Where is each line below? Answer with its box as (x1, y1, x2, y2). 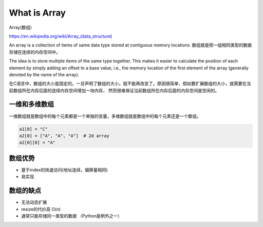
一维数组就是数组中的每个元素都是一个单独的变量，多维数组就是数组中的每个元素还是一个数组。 (9, 113, 201, 119)
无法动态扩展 (21, 199, 47, 205)
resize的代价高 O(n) (21, 206, 61, 212)
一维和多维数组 (9, 100, 54, 108)
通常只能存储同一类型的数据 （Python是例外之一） (21, 213, 122, 219)
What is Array (9, 7, 66, 18)
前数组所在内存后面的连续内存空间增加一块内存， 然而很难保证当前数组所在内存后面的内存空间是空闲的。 (9, 87, 219, 93)
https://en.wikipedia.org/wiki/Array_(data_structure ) (9, 33, 113, 39)
